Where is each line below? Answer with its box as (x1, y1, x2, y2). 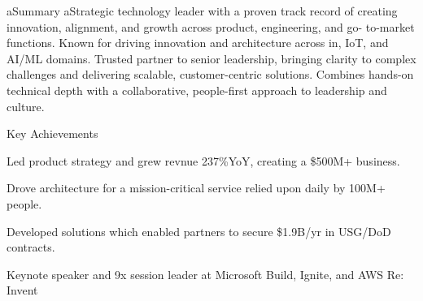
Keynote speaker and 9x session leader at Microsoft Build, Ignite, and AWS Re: (7, 265, 404, 282)
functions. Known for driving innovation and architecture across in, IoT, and (7, 34, 389, 51)
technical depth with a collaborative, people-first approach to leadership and (7, 81, 387, 98)
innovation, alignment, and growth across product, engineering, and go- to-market (7, 18, 415, 35)
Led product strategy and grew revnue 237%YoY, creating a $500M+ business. (7, 152, 400, 169)
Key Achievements (7, 125, 98, 142)
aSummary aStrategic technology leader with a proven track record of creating (7, 2, 398, 19)
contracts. (7, 239, 55, 256)
